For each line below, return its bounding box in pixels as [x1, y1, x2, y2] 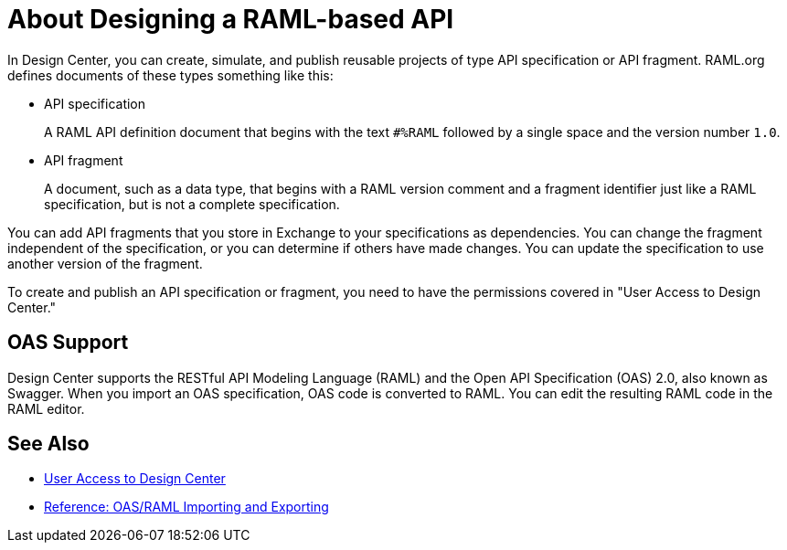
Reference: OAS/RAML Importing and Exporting [44, 499, 329, 515]
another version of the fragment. [7, 255, 203, 271]
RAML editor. [7, 400, 85, 417]
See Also [7, 432, 90, 456]
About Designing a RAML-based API [7, 4, 454, 35]
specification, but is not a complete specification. [44, 196, 340, 212]
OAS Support [7, 331, 129, 354]
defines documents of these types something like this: [7, 67, 334, 83]
